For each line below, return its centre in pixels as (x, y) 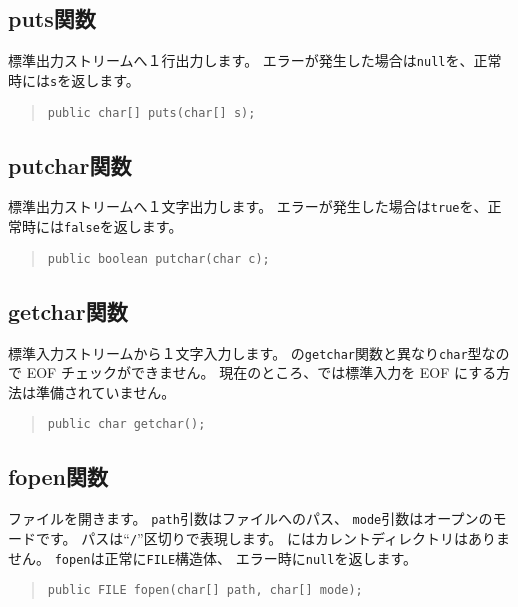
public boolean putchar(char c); (158, 258)
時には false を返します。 (102, 226)
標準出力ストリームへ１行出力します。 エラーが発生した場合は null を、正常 (255, 60)
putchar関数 (70, 164)
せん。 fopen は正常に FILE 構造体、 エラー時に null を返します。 (213, 557)
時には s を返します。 (74, 79)
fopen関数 (58, 476)
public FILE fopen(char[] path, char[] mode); (205, 590)
